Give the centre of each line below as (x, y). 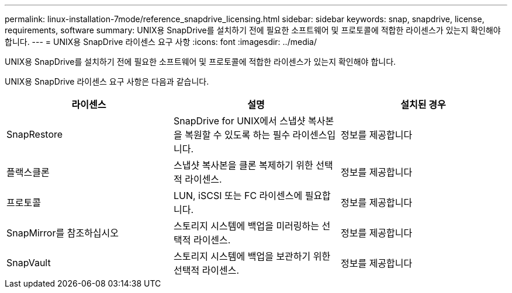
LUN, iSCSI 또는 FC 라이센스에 (238, 196)
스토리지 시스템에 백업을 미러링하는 (246, 226)
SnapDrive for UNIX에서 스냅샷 (239, 121)
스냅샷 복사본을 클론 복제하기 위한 (243, 165)
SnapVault (29, 263)
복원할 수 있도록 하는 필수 (238, 135)
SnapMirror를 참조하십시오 (63, 233)
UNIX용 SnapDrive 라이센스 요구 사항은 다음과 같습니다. (107, 81)
